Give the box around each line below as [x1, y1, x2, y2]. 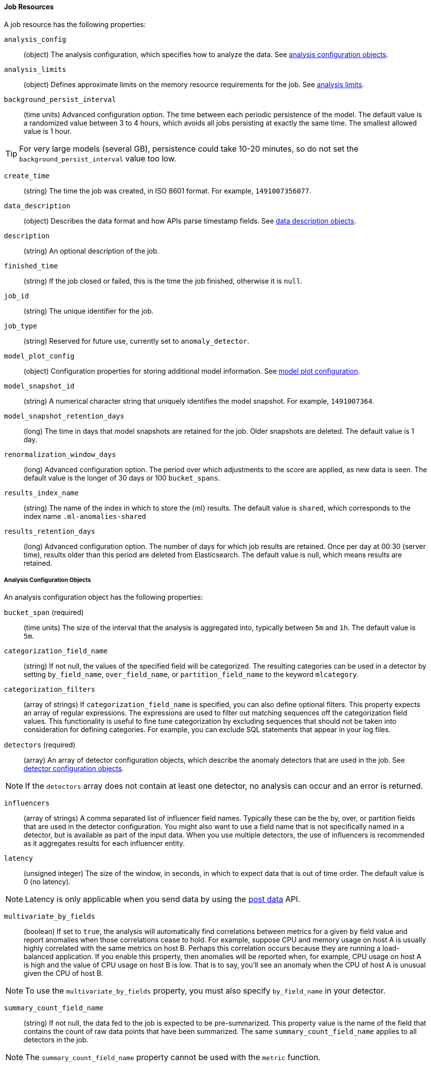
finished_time [4, 261, 58, 270]
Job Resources [4, 2, 54, 11]
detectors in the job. [24, 1035, 89, 1044]
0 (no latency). [24, 877, 71, 886]
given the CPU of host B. [24, 969, 103, 978]
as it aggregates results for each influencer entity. [24, 839, 185, 848]
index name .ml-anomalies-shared [24, 512, 146, 520]
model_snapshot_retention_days [4, 412, 124, 420]
